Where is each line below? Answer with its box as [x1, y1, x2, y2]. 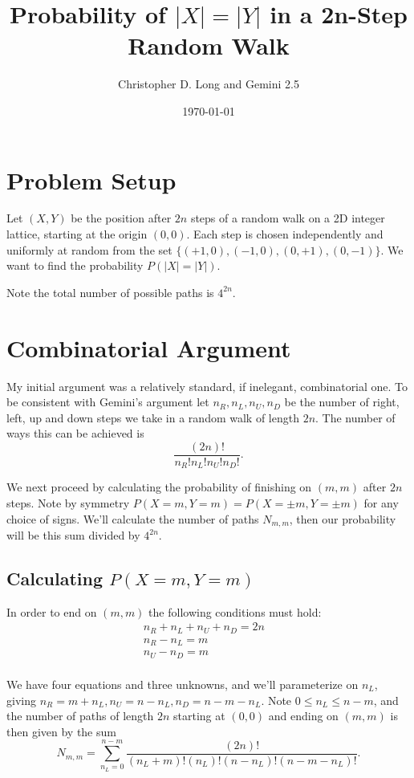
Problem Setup [6, 163, 177, 196]
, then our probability [289, 510, 396, 527]
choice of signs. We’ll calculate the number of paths [6, 510, 259, 527]
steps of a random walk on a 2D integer [190, 210, 385, 226]
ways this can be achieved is [6, 425, 144, 442]
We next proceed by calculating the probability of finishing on [6, 479, 312, 495]
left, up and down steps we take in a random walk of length [6, 409, 299, 426]
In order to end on [6, 603, 97, 620]
